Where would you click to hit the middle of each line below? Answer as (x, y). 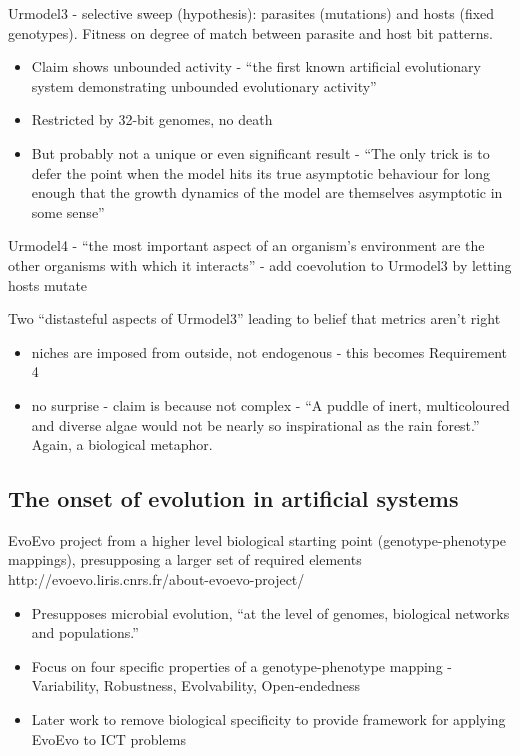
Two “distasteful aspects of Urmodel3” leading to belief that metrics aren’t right (254, 318)
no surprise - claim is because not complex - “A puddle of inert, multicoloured (270, 404)
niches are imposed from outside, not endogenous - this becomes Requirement (269, 351)
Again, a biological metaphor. (122, 444)
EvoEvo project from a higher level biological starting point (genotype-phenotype (257, 539)
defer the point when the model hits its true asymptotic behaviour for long (260, 172)
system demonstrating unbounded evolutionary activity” (204, 85)
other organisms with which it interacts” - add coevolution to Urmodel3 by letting (260, 264)
